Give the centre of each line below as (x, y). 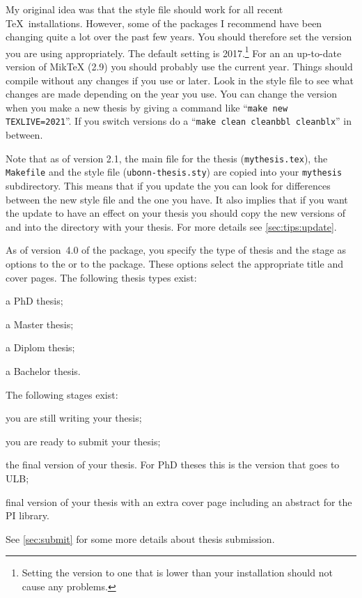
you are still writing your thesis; (74, 418)
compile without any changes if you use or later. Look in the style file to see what (180, 80)
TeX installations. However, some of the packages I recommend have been (164, 23)
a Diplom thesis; (40, 347)
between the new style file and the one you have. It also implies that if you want (177, 199)
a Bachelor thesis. (43, 370)
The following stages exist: (62, 394)
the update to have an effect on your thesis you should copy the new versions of (176, 213)
